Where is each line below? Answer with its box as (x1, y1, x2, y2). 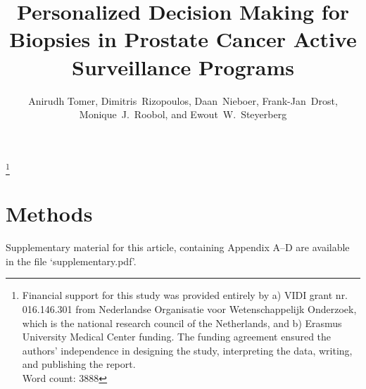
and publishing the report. (22, 357, 136, 371)
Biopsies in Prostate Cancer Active (9, 25, 357, 53)
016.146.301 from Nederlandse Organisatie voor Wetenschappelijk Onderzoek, (22, 301, 357, 316)
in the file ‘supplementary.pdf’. (6, 253, 137, 268)
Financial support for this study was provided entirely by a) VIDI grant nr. (22, 288, 348, 302)
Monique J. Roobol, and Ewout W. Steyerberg (79, 107, 287, 122)
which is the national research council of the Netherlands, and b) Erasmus (22, 315, 342, 330)
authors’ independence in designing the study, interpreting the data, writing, (22, 343, 353, 357)
